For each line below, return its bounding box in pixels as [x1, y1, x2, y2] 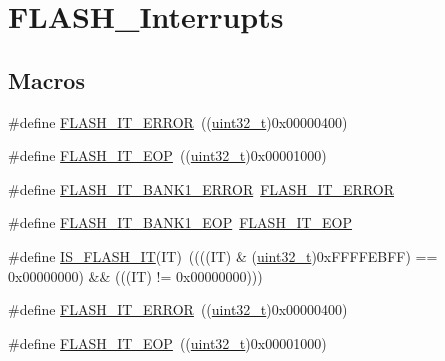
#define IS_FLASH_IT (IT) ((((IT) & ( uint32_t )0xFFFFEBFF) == [8, 245, 438, 266]
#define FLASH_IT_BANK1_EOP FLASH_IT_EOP [8, 212, 353, 233]
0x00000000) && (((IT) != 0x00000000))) [8, 265, 263, 286]
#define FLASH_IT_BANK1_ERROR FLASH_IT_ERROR [8, 178, 394, 199]
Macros [8, 64, 85, 95]
